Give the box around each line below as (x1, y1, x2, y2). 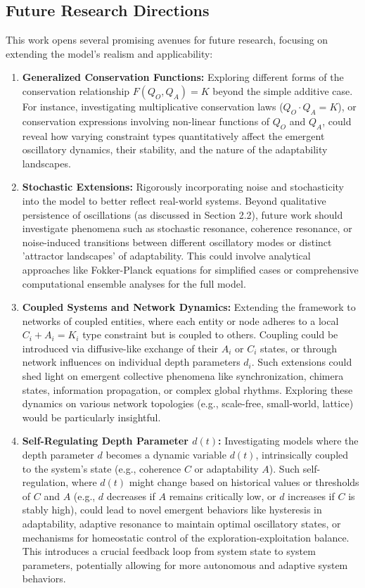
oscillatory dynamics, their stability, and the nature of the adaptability (22, 142, 328, 157)
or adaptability (194, 461, 259, 475)
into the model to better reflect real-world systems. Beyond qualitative (22, 193, 326, 207)
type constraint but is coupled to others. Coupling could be (82, 327, 338, 342)
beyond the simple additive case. (212, 83, 353, 98)
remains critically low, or (169, 488, 276, 503)
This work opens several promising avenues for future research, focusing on (6, 32, 328, 47)
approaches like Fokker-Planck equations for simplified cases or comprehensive (22, 262, 359, 276)
